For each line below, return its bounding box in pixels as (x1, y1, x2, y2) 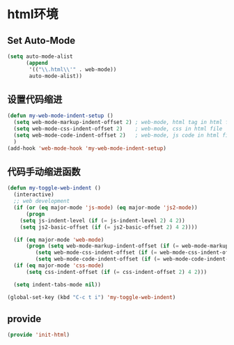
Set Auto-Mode (7, 34, 76, 46)
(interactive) (13, 191, 54, 199)
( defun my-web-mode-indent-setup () (7, 112, 114, 119)
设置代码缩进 (7, 93, 63, 105)
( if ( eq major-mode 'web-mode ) (13, 236, 104, 243)
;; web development (13, 198, 70, 205)
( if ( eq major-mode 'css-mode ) (13, 262, 104, 269)
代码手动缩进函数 (7, 165, 81, 178)
